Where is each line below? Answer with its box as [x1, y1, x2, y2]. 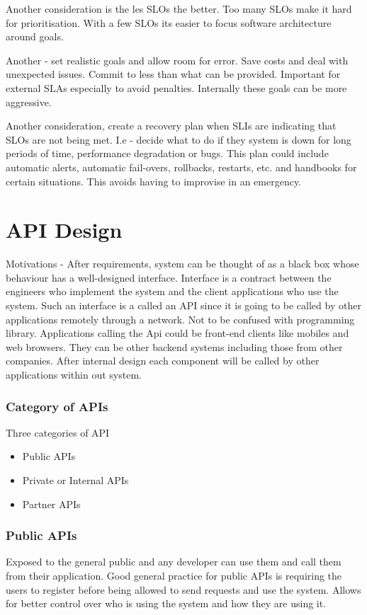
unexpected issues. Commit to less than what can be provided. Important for [6, 67, 341, 81]
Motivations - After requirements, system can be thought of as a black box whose [6, 256, 359, 271]
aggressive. [6, 94, 52, 109]
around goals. [6, 29, 64, 44]
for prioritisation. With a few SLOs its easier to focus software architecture [6, 15, 332, 30]
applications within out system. [6, 367, 142, 381]
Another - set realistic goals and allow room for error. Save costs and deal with [6, 52, 349, 67]
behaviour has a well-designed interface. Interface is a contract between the [6, 270, 332, 284]
